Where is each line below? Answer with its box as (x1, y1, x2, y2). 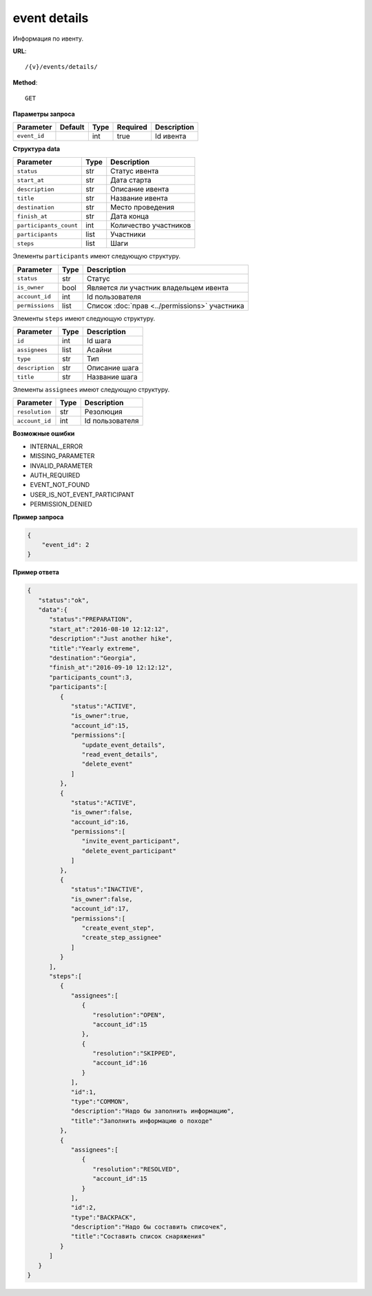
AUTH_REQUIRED (30, 471, 81, 480)
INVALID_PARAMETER (30, 462, 93, 470)
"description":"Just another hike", (49, 635, 173, 643)
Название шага (86, 372, 138, 382)
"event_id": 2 (41, 541, 90, 548)
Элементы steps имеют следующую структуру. (12, 314, 156, 322)
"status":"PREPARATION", (49, 615, 134, 624)
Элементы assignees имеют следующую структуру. (12, 386, 170, 394)
